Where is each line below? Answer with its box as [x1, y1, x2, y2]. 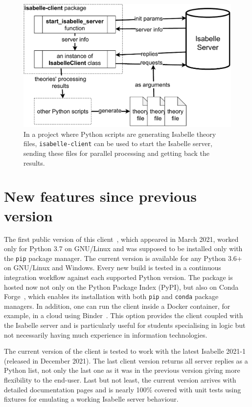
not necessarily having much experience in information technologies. [4, 329, 207, 340]
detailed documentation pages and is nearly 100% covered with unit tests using [4, 384, 241, 394]
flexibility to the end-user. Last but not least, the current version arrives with [4, 374, 236, 385]
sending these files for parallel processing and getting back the [23, 148, 210, 158]
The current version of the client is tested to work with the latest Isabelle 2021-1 [4, 346, 246, 356]
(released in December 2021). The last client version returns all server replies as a [4, 355, 248, 365]
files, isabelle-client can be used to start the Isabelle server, [23, 138, 212, 149]
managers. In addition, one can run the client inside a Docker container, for [4, 300, 230, 311]
